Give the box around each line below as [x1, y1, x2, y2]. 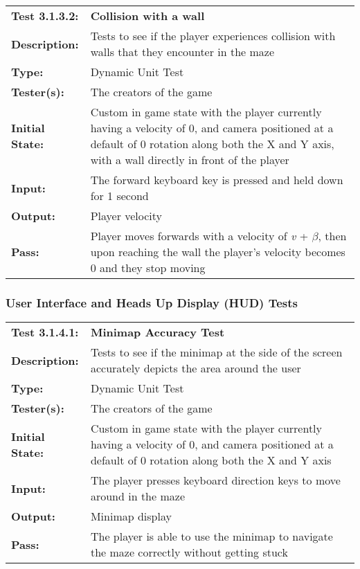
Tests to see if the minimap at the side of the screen [90, 344, 343, 361]
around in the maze [90, 488, 185, 505]
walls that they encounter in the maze [90, 44, 275, 60]
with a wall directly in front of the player [90, 152, 289, 168]
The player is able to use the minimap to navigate [90, 528, 333, 545]
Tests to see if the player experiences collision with [90, 28, 336, 44]
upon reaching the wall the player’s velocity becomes [90, 244, 345, 260]
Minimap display [90, 508, 172, 525]
